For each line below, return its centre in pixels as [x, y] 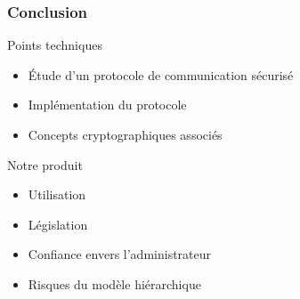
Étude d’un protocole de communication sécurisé [161, 74]
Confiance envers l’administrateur [120, 254]
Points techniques [55, 45]
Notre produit [45, 164]
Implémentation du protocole [107, 105]
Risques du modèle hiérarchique [114, 283]
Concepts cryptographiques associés [125, 134]
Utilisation [57, 194]
